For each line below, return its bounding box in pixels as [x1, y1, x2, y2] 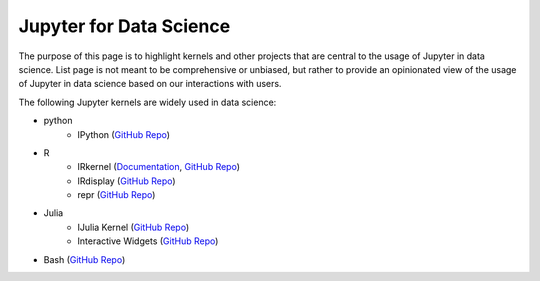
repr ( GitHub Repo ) [77, 189, 156, 201]
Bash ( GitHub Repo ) [43, 253, 126, 265]
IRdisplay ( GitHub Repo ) [77, 175, 176, 187]
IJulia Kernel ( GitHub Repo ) [77, 221, 190, 233]
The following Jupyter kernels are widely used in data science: [18, 96, 277, 108]
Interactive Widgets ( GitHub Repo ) [77, 235, 219, 247]
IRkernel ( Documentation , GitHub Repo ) [77, 161, 240, 173]
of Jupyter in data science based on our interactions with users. [18, 78, 282, 90]
